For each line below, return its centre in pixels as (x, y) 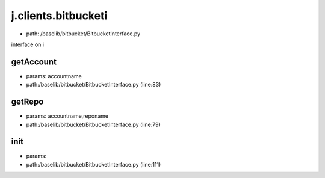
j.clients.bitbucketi (59, 16)
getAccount (34, 62)
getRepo (27, 102)
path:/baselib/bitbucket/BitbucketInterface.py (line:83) (94, 85)
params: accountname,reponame (67, 116)
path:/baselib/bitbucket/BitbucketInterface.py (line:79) (93, 124)
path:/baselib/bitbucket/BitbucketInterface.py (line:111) (94, 164)
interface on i (28, 44)
